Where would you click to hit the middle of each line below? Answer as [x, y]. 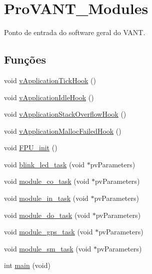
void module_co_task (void [47, 181]
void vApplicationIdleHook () [49, 97]
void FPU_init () [31, 148]
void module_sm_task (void [48, 248]
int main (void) [27, 265]
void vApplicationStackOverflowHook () [65, 114]
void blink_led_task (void [44, 164]
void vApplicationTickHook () [50, 80]
